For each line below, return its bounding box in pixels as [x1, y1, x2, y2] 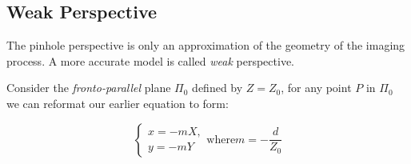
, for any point [281, 79, 352, 96]
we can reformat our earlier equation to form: [6, 94, 229, 111]
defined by [192, 79, 243, 96]
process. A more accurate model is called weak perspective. [6, 52, 294, 69]
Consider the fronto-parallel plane [6, 79, 171, 96]
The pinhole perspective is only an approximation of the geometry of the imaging [6, 37, 405, 54]
